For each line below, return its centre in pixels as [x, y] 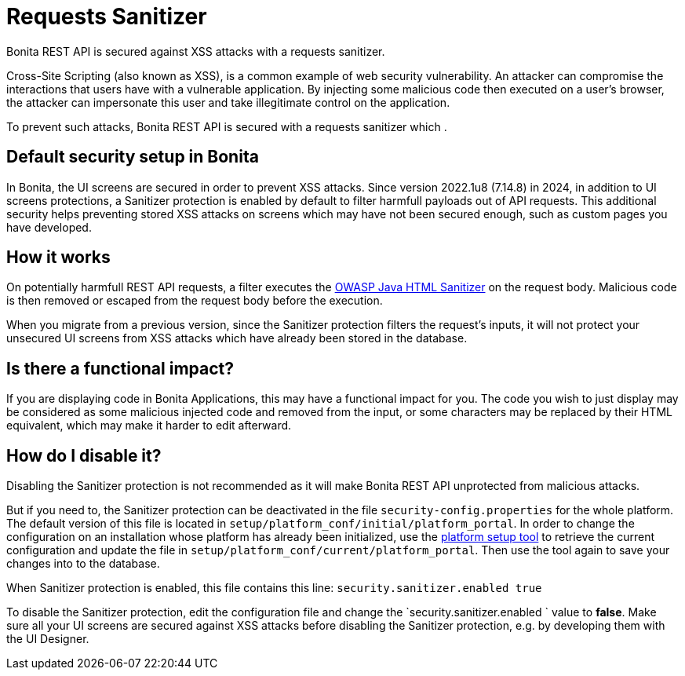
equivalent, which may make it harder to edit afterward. [149, 426]
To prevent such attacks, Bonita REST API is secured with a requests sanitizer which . [227, 126]
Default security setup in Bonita [133, 157]
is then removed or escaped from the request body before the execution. [195, 301]
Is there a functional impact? [120, 368]
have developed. [49, 227]
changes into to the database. [83, 564]
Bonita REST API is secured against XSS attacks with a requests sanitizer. [196, 51]
